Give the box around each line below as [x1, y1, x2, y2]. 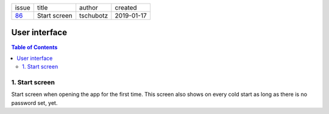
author [79, 4, 99, 12]
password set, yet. [11, 99, 58, 106]
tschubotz [79, 12, 108, 19]
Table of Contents [11, 43, 58, 51]
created [115, 4, 137, 12]
